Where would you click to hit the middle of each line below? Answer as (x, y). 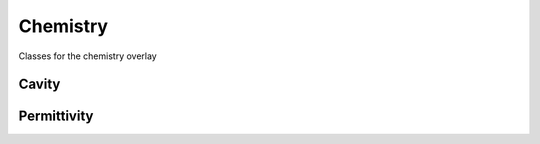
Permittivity (56, 116)
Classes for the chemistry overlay (87, 56)
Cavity (39, 84)
